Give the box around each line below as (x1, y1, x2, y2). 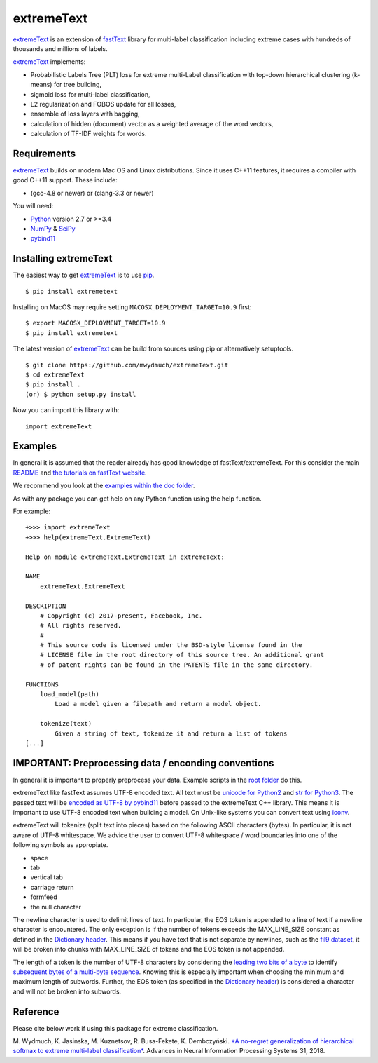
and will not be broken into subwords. (13, 987, 122, 996)
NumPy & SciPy (30, 224, 76, 233)
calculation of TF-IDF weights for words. (30, 130, 147, 138)
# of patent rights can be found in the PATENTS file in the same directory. (39, 661, 314, 669)
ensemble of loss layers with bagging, (30, 109, 140, 119)
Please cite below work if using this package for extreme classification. (13, 1024, 218, 1032)
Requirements (13, 147, 76, 159)
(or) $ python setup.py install (25, 390, 136, 398)
